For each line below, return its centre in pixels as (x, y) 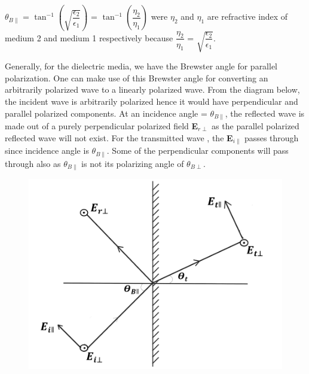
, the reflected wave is (265, 113)
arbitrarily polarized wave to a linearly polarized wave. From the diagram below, (152, 89)
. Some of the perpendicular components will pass (198, 150)
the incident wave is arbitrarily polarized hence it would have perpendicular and (152, 101)
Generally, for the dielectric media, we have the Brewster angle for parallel (141, 66)
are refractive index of (247, 16)
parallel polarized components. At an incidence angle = (106, 113)
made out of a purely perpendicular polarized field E (102, 126)
